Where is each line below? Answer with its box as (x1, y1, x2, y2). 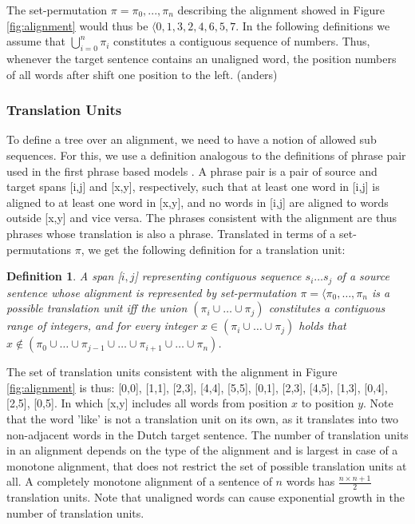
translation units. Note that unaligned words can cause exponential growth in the (6, 489, 405, 506)
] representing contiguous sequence (134, 268, 302, 284)
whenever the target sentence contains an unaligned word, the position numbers (6, 50, 397, 66)
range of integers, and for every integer (6, 317, 197, 334)
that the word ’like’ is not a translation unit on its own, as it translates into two (6, 410, 398, 427)
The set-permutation (6, 2, 108, 18)
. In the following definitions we (235, 17, 390, 34)
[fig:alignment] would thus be (6, 17, 148, 34)
